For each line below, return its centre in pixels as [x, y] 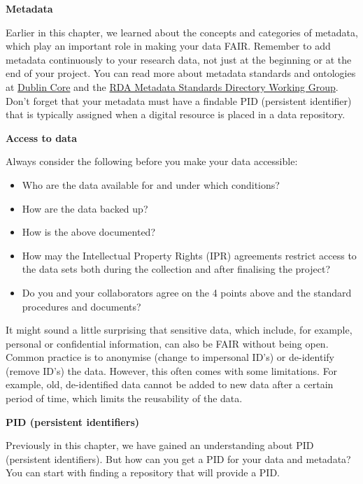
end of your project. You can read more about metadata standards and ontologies [181, 73]
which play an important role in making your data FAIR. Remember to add [168, 46]
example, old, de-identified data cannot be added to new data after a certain [170, 384]
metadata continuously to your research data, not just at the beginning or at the [179, 59]
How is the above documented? [89, 232]
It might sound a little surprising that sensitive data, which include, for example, [179, 330]
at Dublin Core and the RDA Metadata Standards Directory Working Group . [172, 86]
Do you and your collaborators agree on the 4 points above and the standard [187, 292]
